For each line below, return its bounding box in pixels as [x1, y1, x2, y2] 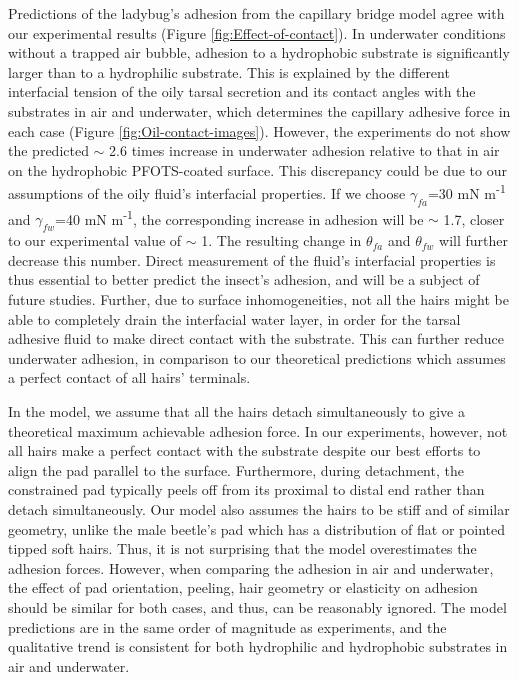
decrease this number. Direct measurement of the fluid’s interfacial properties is [8, 249, 496, 270]
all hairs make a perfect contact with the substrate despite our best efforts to [8, 440, 481, 461]
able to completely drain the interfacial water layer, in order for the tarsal [8, 308, 461, 329]
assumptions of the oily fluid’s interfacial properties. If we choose [8, 183, 406, 203]
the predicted [8, 140, 89, 161]
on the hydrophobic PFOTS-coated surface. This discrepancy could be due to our [8, 159, 507, 180]
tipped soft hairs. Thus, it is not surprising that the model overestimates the [8, 538, 477, 559]
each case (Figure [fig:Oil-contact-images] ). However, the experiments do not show [8, 120, 511, 141]
